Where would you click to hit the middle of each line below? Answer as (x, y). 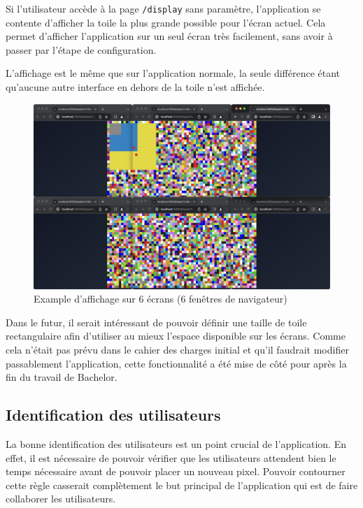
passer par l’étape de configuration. (81, 49)
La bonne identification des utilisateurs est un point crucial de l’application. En (176, 443)
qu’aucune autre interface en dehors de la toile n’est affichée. (135, 87)
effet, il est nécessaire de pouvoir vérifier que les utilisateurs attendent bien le (171, 457)
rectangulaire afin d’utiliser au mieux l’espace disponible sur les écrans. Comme (176, 336)
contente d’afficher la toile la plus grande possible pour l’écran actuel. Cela (166, 22)
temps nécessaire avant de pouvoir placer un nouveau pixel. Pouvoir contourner (176, 471)
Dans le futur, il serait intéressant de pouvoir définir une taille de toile (156, 322)
